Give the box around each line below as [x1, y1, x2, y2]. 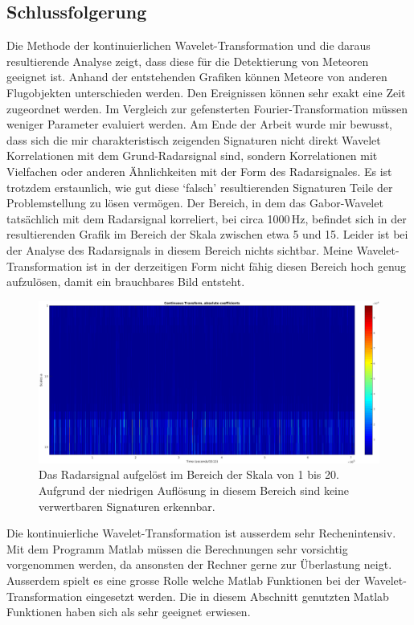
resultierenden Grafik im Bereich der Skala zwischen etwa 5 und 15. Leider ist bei [6, 226, 408, 243]
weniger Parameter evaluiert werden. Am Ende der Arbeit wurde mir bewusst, [6, 116, 392, 133]
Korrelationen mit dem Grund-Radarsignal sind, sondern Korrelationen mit [6, 147, 378, 164]
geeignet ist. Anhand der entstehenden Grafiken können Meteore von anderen [6, 68, 387, 85]
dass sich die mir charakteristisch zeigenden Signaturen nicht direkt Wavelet [6, 131, 381, 148]
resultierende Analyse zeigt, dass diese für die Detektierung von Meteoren [6, 52, 369, 69]
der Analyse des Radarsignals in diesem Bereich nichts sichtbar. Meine [6, 241, 353, 258]
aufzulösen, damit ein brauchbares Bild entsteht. [6, 273, 245, 290]
